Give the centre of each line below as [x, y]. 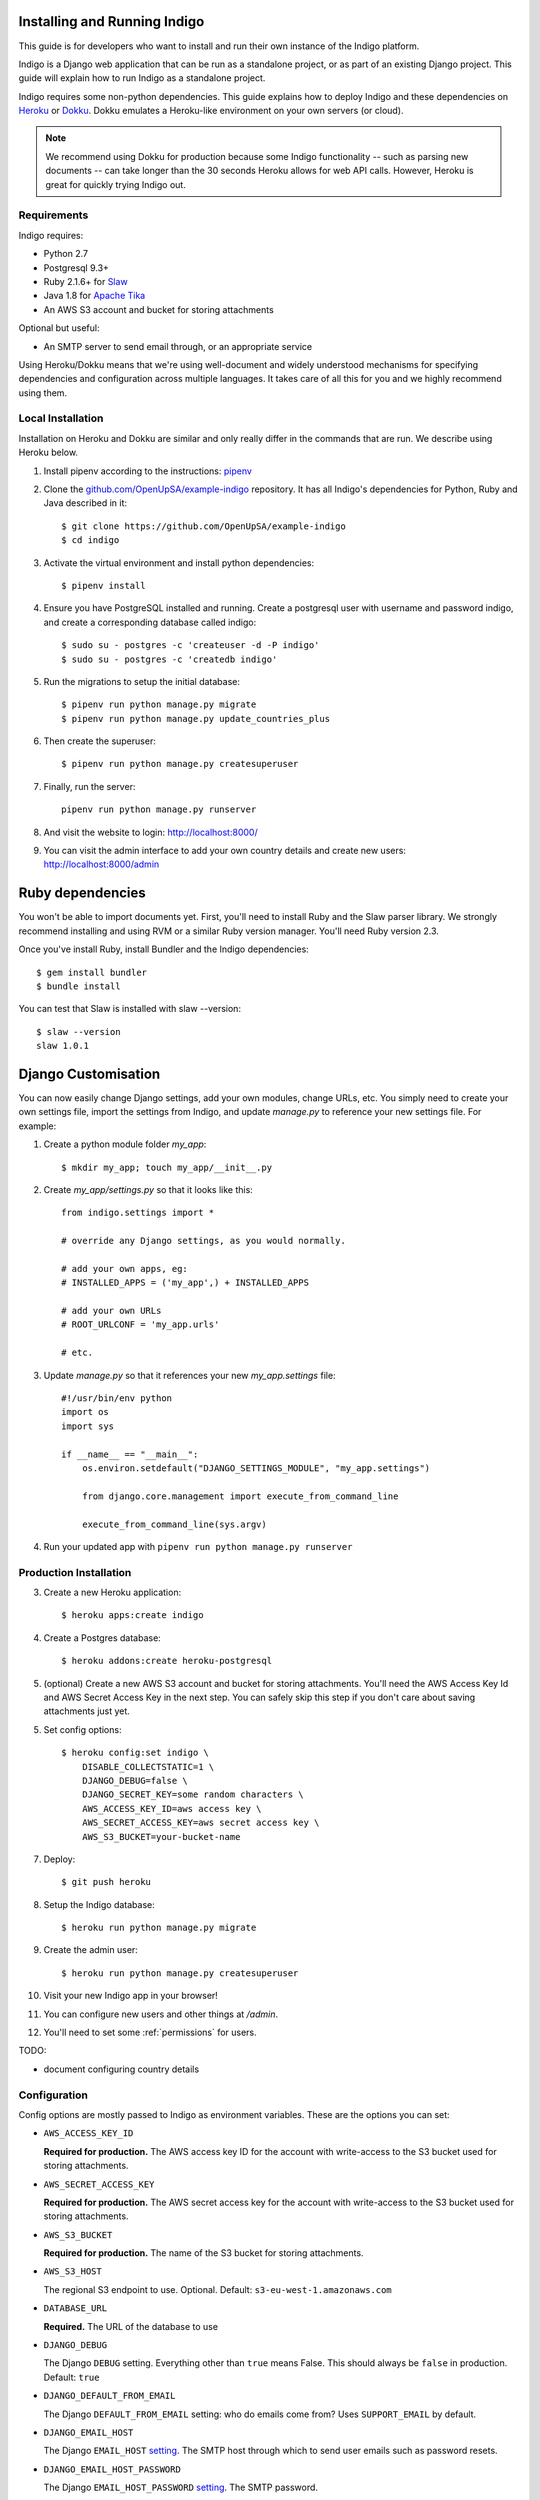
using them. [43, 392]
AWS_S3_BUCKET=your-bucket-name [161, 1836]
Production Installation [75, 1572]
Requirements [53, 215]
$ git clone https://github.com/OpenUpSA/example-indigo [204, 526]
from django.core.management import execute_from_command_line [240, 1496]
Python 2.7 [66, 254]
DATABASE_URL [75, 2308]
